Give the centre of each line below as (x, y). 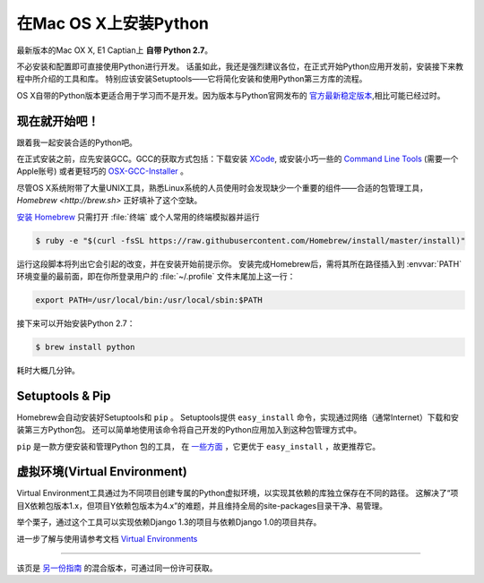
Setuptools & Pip (64, 395)
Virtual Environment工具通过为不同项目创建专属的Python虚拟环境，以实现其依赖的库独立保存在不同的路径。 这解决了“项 (238, 493)
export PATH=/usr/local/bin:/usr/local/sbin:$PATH (149, 300)
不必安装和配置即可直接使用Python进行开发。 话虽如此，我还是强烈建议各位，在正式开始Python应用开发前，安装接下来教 (240, 66)
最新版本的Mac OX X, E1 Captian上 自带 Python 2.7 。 (115, 50)
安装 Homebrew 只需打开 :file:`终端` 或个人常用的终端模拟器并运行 (138, 217)
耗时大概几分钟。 (48, 370)
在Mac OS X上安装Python (113, 23)
